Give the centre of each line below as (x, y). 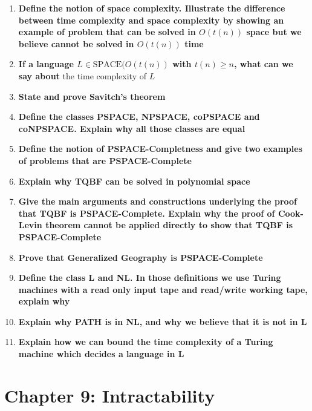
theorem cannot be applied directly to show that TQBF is (169, 225)
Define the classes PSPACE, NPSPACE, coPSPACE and (139, 117)
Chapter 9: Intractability (110, 395)
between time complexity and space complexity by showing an (151, 20)
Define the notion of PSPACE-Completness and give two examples (161, 149)
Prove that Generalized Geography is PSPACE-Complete (141, 257)
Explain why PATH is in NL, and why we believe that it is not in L (163, 321)
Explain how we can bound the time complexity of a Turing (146, 342)
